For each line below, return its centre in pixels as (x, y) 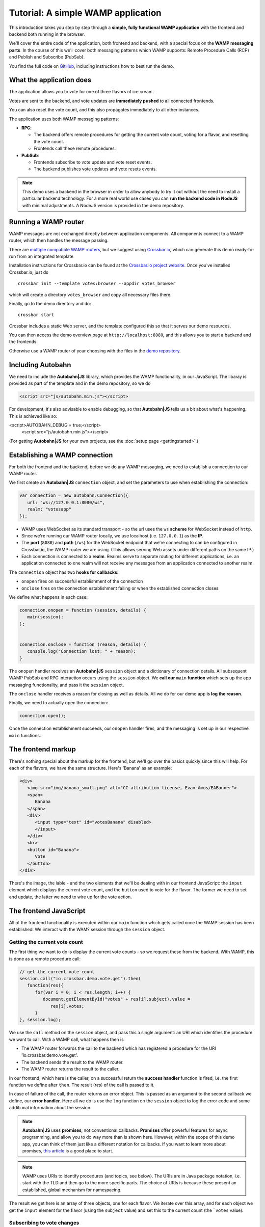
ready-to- (245, 249)
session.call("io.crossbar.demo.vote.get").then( (80, 978)
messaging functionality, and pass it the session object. (66, 685)
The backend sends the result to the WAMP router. (72, 1062)
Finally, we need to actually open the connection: (59, 703)
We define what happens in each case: (48, 597)
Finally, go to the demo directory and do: (50, 303)
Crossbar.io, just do (29, 272)
